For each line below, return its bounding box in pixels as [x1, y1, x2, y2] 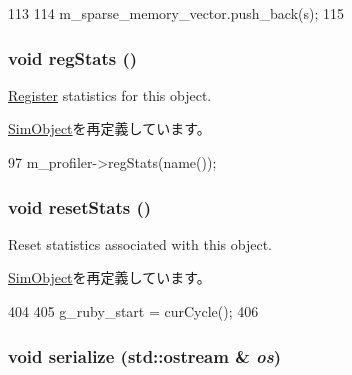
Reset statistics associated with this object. [8, 233, 272, 254]
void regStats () [8, 45, 138, 70]
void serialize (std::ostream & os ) [8, 343, 282, 368]
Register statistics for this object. [8, 84, 212, 105]
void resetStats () [8, 194, 152, 219]
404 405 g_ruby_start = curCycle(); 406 [8, 301, 259, 321]
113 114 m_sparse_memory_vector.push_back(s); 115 [8, 3, 345, 23]
